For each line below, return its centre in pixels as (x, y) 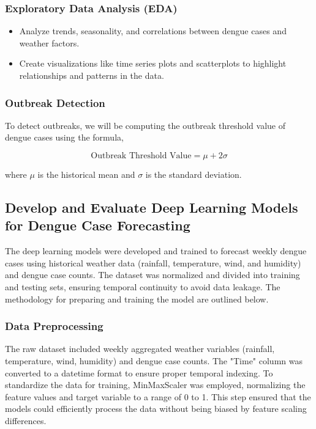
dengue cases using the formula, (64, 137)
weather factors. (49, 42)
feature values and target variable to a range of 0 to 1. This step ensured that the (158, 396)
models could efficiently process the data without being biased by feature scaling (156, 409)
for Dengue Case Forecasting (98, 225)
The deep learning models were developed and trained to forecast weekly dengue (156, 251)
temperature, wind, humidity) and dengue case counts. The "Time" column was (154, 360)
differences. (26, 420)
